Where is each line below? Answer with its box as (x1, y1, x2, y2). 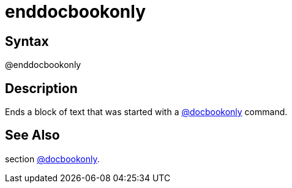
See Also (5, 127, 60, 143)
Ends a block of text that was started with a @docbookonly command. (5, 107, 288, 118)
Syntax (5, 33, 49, 49)
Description (5, 80, 78, 96)
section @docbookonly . (5, 153, 100, 164)
